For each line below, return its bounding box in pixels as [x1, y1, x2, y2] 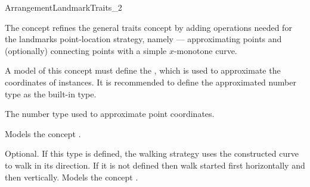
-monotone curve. [173, 44, 237, 56]
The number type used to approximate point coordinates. [5, 107, 215, 120]
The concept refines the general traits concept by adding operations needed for [5, 21, 292, 33]
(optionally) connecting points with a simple [5, 44, 167, 56]
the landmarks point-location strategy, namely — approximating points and [5, 33, 282, 45]
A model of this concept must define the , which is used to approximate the [5, 64, 281, 77]
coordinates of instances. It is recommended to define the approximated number [5, 75, 296, 88]
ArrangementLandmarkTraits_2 [5, 1, 122, 13]
